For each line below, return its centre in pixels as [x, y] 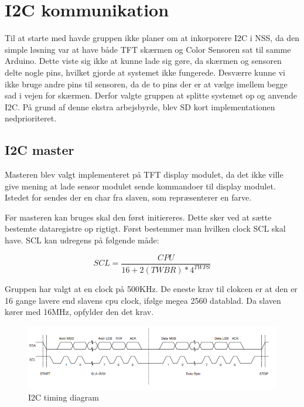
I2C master [40, 150]
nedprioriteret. [31, 118]
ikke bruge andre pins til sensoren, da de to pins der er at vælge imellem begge [146, 84]
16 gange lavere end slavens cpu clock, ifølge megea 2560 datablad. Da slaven [143, 300]
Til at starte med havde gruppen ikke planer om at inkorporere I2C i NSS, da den [152, 38]
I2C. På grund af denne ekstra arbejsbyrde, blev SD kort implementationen [140, 106]
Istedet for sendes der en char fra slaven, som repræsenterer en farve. [128, 197]
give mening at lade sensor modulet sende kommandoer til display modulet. [140, 186]
